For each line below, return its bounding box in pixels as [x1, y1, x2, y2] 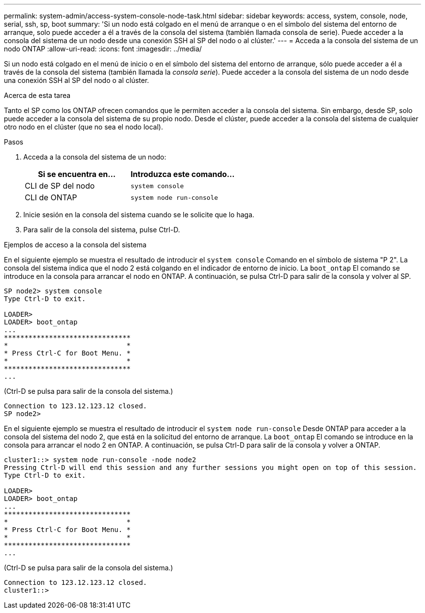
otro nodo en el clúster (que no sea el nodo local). [4, 123, 163, 131]
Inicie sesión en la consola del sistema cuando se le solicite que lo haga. [23, 210, 255, 219]
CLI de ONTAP [25, 193, 77, 202]
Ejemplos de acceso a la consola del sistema [4, 241, 147, 249]
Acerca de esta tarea [4, 91, 71, 99]
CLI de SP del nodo [25, 181, 95, 191]
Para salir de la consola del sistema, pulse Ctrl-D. [23, 226, 180, 234]
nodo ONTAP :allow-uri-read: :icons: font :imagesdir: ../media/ [4, 45, 202, 53]
